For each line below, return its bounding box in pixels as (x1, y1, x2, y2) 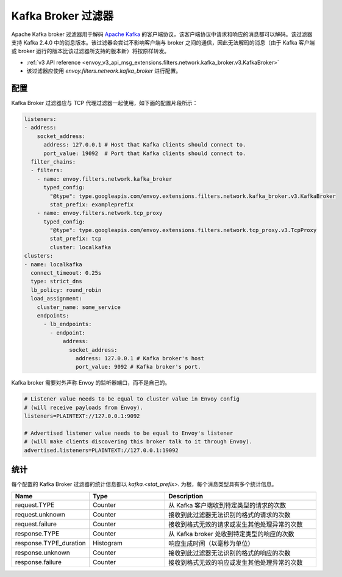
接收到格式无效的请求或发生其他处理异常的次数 (168, 520, 303, 528)
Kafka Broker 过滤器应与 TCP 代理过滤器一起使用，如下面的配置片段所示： (11, 100, 198, 107)
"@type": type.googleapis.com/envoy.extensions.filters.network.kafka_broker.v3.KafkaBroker (49, 192, 337, 200)
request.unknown (15, 510, 65, 518)
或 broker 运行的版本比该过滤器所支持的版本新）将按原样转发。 (11, 48, 170, 55)
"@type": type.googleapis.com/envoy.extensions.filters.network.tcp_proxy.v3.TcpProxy (49, 227, 317, 234)
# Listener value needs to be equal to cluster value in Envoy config (24, 396, 240, 402)
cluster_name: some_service (37, 303, 121, 311)
